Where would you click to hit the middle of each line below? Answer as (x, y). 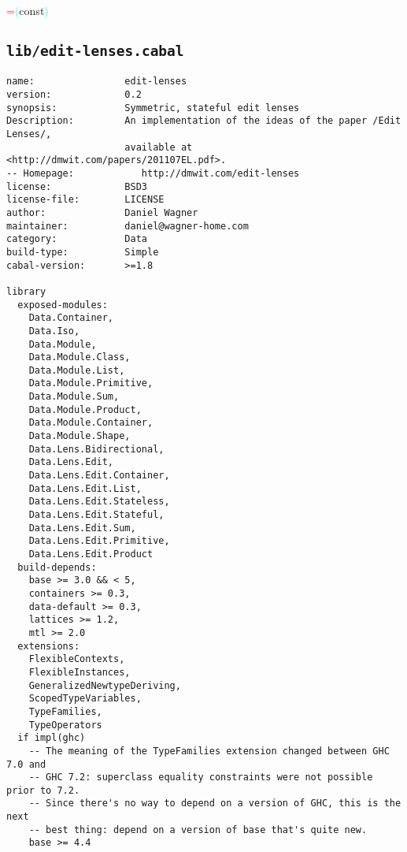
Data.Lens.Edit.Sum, (82, 528)
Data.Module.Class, (80, 357)
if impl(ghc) (52, 738)
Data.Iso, (54, 331)
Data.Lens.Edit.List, (85, 488)
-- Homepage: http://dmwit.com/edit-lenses (153, 173)
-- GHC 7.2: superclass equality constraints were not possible (201, 778)
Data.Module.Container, (91, 423)
